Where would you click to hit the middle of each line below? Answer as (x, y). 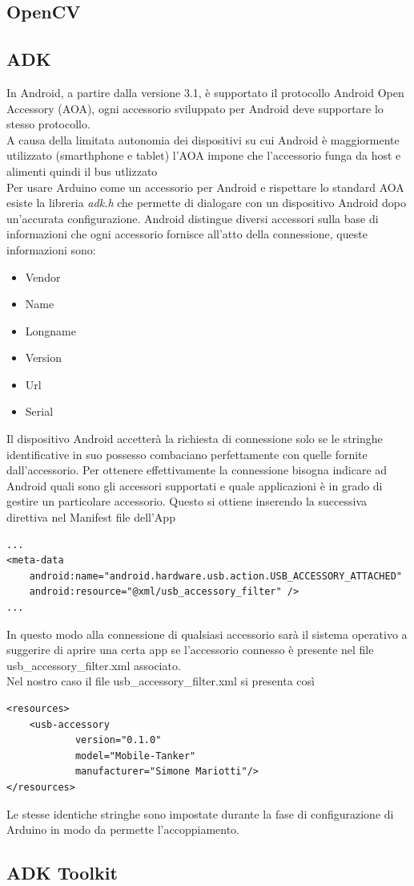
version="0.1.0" (118, 740)
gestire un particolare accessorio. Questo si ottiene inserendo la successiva (187, 501)
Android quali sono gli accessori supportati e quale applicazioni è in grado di (195, 485)
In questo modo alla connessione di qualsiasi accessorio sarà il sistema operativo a (207, 634)
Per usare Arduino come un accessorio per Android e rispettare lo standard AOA (205, 187)
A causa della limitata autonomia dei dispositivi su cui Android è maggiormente (203, 139)
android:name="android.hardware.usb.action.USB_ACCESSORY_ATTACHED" (215, 576)
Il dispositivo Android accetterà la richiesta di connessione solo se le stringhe (195, 439)
